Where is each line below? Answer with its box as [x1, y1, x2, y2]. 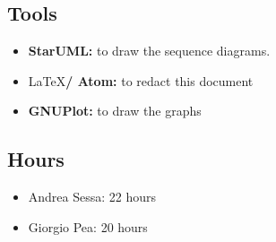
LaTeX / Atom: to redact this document [28, 71, 254, 90]
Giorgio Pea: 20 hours [28, 217, 148, 236]
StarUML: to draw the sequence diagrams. [28, 41, 271, 60]
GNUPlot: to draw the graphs [28, 101, 202, 120]
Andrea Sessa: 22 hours [28, 187, 157, 206]
